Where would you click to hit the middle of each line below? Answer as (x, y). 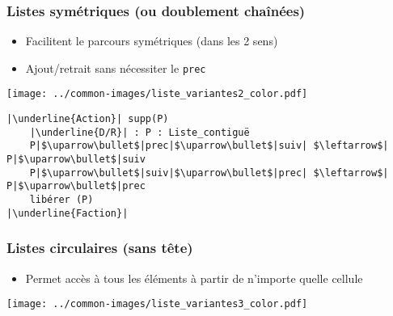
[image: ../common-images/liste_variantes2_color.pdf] (157, 94)
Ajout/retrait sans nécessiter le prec (116, 67)
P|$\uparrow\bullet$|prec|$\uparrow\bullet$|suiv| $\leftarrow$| (209, 146)
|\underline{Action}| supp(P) (88, 119)
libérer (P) (61, 200)
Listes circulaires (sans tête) (100, 248)
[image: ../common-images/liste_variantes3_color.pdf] (157, 304)
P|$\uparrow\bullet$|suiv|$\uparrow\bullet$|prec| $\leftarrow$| (209, 173)
